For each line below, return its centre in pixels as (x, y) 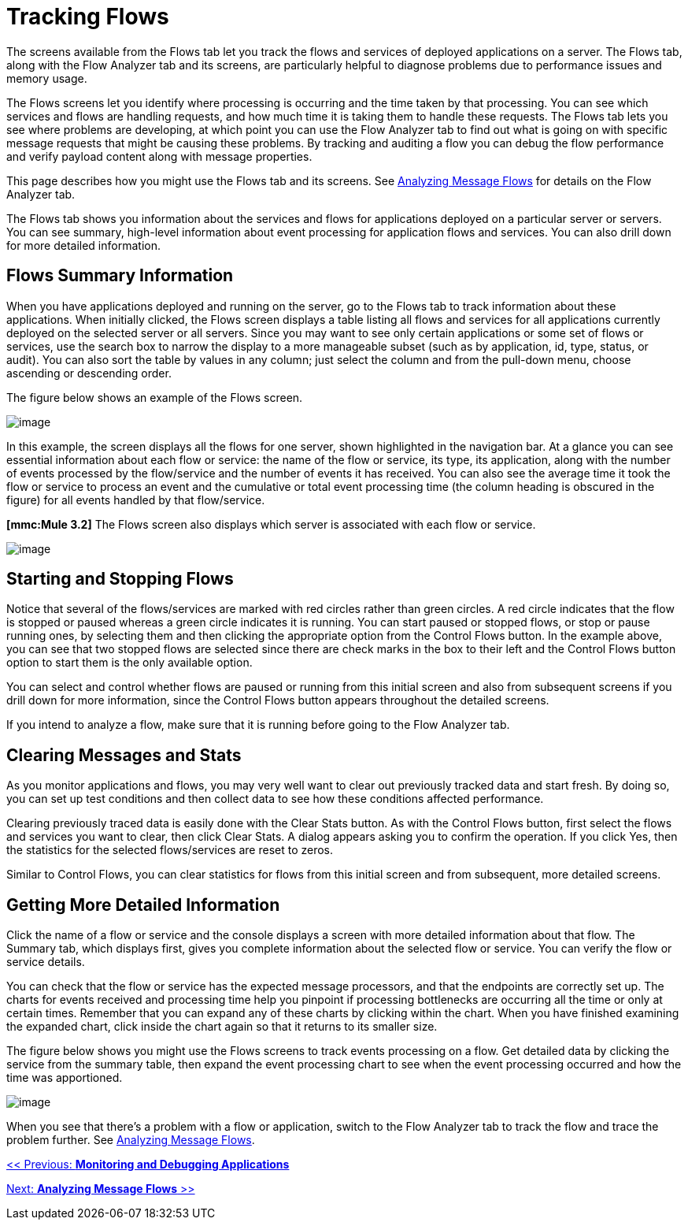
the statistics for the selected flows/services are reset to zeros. (170, 850)
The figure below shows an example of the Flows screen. (155, 397)
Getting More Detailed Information (143, 905)
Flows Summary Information (120, 276)
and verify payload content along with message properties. (159, 156)
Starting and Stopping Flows (120, 579)
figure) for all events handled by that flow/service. (136, 500)
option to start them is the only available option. (129, 663)
